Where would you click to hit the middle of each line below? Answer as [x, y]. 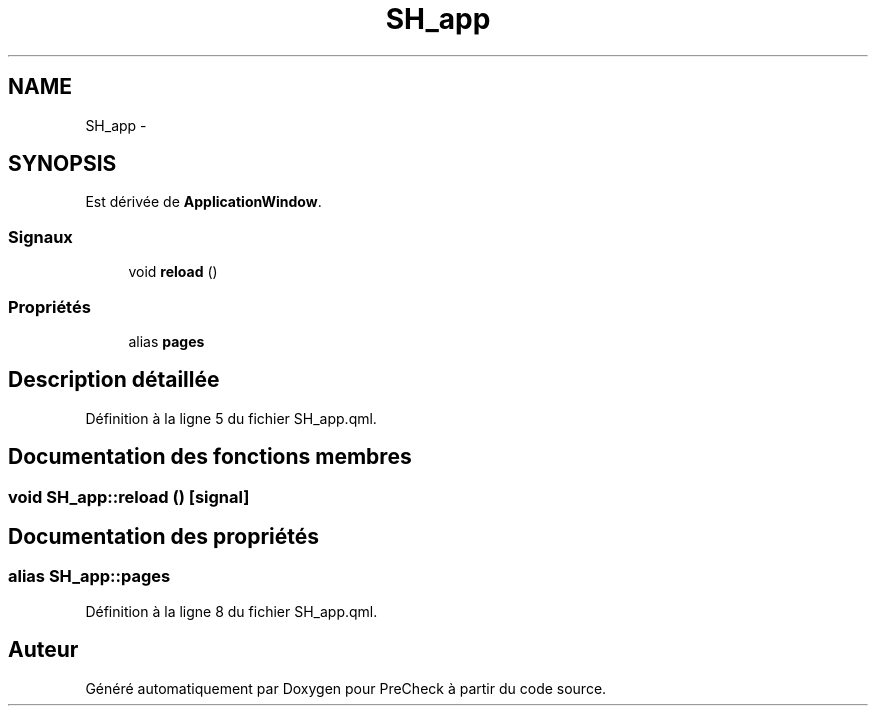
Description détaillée [114, 380]
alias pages [166, 341]
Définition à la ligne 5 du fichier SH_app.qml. [231, 418]
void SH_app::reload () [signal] [129, 496]
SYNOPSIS [62, 164]
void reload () [173, 272]
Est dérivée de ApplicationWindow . [203, 202]
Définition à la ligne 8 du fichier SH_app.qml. [231, 611]
